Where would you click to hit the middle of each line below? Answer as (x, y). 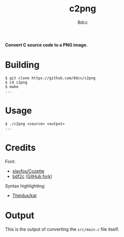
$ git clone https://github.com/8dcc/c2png (50, 78)
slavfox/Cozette (28, 171)
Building (22, 65)
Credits (20, 148)
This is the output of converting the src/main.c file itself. (62, 229)
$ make (12, 87)
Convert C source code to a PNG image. (46, 45)
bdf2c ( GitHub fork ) (32, 176)
